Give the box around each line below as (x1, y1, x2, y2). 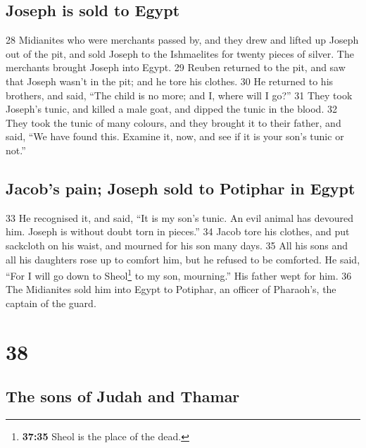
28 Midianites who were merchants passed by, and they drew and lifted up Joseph (6, 32, 359, 47)
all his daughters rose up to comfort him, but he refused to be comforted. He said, (6, 251, 360, 266)
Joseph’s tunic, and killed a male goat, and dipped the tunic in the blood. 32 (6, 101, 337, 116)
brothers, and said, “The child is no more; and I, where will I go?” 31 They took (6, 87, 353, 102)
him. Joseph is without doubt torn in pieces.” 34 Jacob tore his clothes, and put (6, 224, 350, 239)
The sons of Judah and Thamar (6, 385, 240, 407)
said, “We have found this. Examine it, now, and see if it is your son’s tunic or (6, 129, 344, 144)
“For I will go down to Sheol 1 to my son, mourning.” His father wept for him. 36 (6, 266, 352, 282)
